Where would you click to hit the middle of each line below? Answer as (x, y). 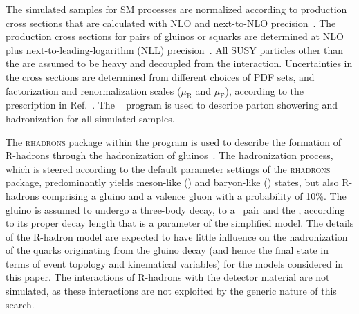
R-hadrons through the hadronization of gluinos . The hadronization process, (169, 155)
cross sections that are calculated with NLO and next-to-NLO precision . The (171, 22)
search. (20, 304)
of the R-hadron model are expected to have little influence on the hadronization (177, 236)
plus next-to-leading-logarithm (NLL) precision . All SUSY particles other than (175, 49)
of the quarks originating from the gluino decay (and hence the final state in (167, 250)
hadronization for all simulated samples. (90, 118)
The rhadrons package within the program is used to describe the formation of (173, 141)
